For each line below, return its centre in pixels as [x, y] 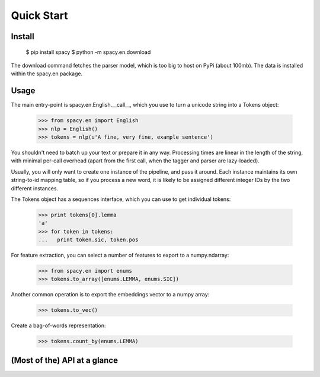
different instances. [35, 188]
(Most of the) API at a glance [65, 360]
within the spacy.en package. [47, 74]
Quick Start [39, 15]
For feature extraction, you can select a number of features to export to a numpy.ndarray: [120, 255]
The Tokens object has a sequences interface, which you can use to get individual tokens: [121, 199]
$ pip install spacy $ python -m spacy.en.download [88, 52]
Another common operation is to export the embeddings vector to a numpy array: [110, 295]
